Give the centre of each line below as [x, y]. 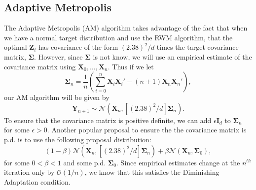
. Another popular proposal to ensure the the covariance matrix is [147, 130]
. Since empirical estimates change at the [178, 162]
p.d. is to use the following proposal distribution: [78, 139]
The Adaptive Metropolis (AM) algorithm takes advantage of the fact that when [126, 28]
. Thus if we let [131, 66]
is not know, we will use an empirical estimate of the [172, 56]
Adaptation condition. [37, 181]
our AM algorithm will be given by [57, 97]
